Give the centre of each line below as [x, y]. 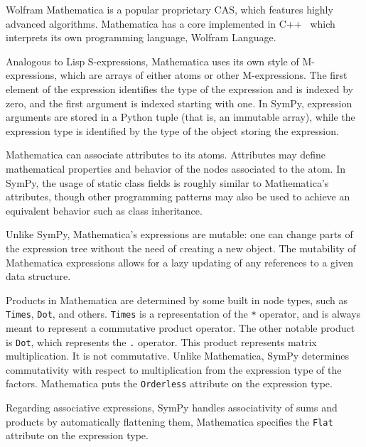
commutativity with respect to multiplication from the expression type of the [174, 369]
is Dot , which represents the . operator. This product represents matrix [161, 341]
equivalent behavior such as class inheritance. [104, 210]
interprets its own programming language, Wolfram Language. [141, 37]
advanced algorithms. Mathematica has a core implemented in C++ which [171, 23]
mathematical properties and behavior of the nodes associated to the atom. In [176, 168]
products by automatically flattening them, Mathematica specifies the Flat [169, 421]
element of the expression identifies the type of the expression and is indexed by [179, 88]
